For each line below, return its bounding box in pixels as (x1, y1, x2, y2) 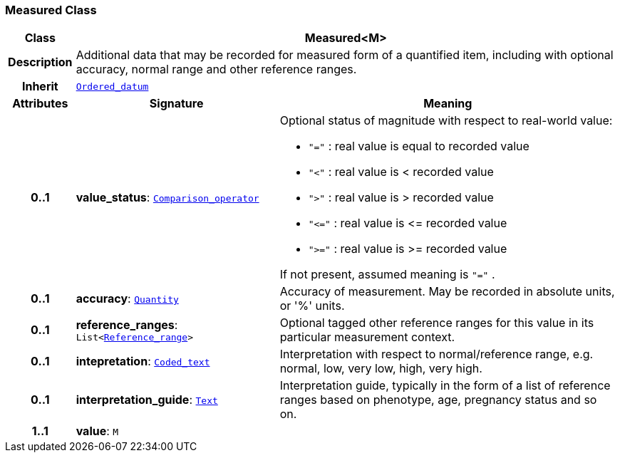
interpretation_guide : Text (76, 392, 218, 407)
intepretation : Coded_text (76, 354, 210, 369)
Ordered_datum (76, 80, 149, 92)
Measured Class (5, 3, 97, 17)
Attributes (12, 96, 68, 111)
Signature (149, 96, 204, 111)
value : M (76, 424, 119, 439)
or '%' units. (279, 298, 345, 313)
